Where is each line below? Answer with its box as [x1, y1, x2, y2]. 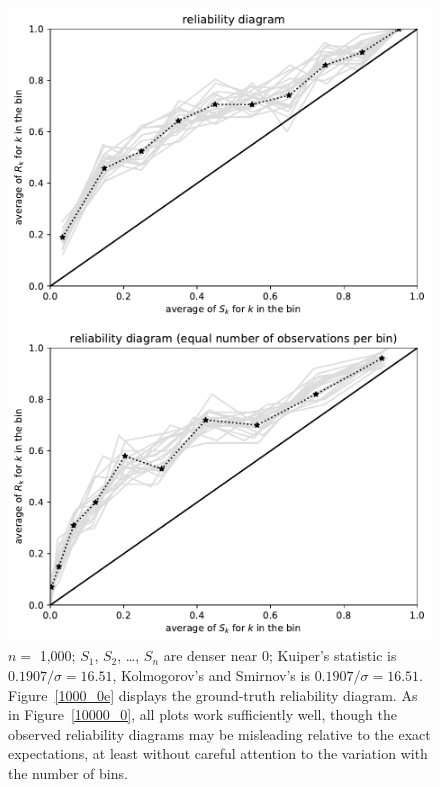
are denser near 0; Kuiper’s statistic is [163, 645, 397, 666]
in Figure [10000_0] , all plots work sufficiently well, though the [8, 704, 397, 725]
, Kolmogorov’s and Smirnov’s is [112, 665, 310, 685]
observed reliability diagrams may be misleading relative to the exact [8, 723, 431, 744]
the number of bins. [8, 762, 128, 783]
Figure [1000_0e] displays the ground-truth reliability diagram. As [8, 684, 418, 705]
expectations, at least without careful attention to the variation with [8, 743, 428, 764]
